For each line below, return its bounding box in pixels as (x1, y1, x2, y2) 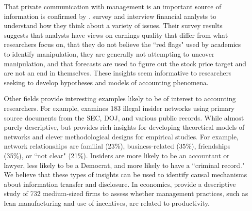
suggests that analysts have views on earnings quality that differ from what (4, 30, 228, 40)
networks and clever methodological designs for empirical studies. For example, (4, 131, 238, 141)
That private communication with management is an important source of (4, 1, 221, 11)
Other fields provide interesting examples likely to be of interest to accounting (4, 93, 236, 104)
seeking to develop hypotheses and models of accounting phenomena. (4, 77, 209, 87)
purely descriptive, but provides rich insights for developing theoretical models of (4, 122, 245, 132)
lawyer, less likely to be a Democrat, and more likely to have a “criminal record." (4, 160, 245, 170)
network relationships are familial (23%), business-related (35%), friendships (4, 141, 231, 151)
